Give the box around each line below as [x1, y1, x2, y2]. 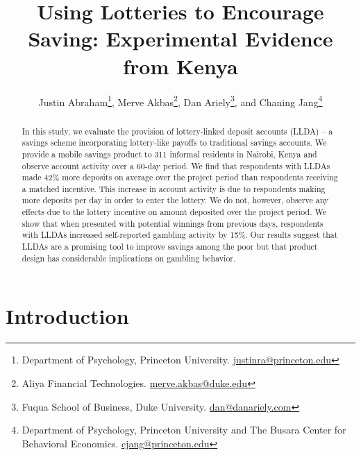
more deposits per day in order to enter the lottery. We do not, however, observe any [22, 194, 329, 206]
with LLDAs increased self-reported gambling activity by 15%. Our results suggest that [22, 229, 338, 241]
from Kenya [123, 51, 238, 80]
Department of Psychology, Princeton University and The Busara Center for [22, 422, 346, 437]
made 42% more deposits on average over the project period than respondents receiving [22, 171, 338, 183]
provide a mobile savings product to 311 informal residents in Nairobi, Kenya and [22, 148, 317, 160]
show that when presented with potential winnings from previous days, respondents [22, 217, 324, 229]
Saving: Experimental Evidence [28, 24, 333, 53]
